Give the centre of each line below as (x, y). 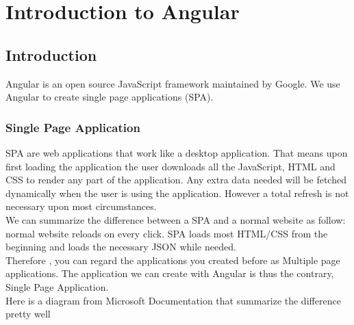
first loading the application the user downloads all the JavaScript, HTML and (170, 166)
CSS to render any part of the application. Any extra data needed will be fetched (176, 180)
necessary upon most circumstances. (81, 206)
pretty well (28, 314)
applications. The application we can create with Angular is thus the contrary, (170, 273)
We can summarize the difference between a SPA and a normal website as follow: (176, 219)
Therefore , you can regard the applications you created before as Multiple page (173, 260)
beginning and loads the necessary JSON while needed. (121, 247)
